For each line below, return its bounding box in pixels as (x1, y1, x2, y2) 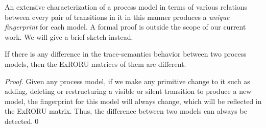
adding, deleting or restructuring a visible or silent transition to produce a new (5, 86, 252, 96)
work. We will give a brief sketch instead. (5, 31, 133, 42)
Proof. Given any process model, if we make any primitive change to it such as (5, 75, 250, 86)
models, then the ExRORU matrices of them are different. (5, 58, 186, 69)
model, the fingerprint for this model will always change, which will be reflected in (5, 95, 262, 106)
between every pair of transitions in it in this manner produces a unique (5, 11, 230, 22)
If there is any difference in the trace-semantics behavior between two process (5, 48, 247, 59)
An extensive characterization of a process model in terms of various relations (5, 2, 248, 12)
